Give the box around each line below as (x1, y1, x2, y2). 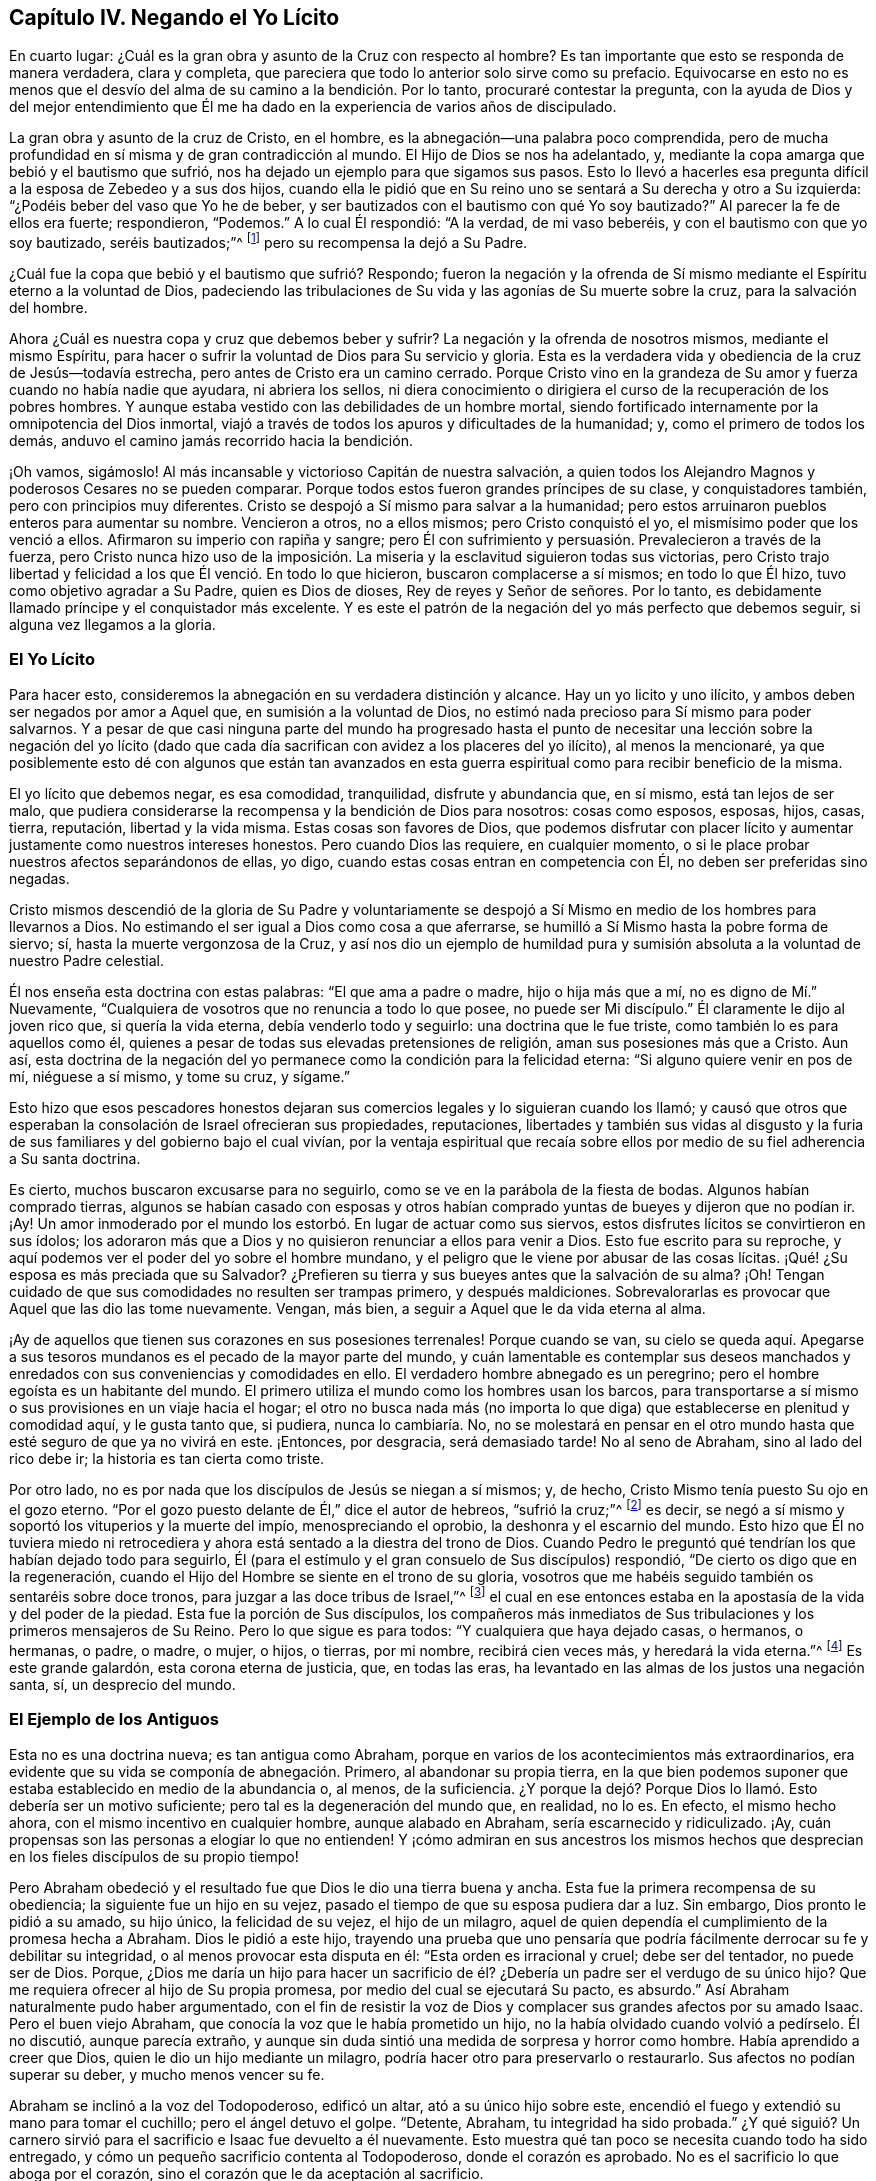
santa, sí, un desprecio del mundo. (9, 1675, 236, 1693)
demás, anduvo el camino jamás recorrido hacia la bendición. (9, 432, 413, 450)
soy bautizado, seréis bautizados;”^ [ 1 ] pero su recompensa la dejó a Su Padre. (9, 231, 528, 252)
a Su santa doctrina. (9, 1149, 141, 1167)
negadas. (9, 869, 70, 887)
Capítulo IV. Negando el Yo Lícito (9, 5, 340, 30)
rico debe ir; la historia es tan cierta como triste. (9, 1449, 325, 1467)
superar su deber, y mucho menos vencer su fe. (9, 2065, 325, 2083)
